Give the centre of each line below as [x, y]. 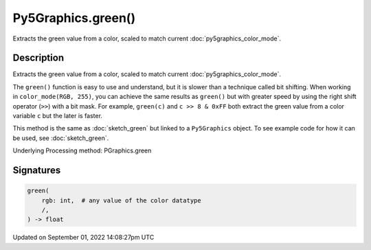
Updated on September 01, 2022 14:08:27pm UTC [83, 238]
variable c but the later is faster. [58, 116]
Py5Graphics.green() [74, 18]
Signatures [37, 170]
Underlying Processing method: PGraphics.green [82, 150]
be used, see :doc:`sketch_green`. [61, 138]
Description [38, 58]
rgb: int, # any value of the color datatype [122, 200]
